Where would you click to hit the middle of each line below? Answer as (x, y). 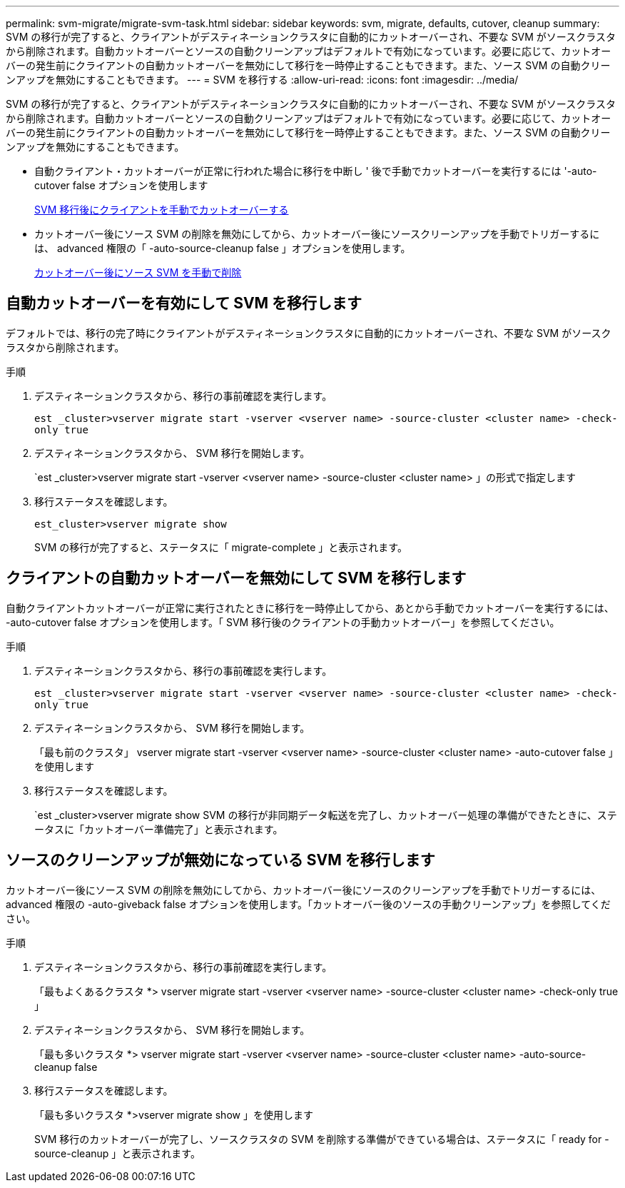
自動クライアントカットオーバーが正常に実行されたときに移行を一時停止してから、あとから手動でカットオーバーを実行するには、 (310, 608)
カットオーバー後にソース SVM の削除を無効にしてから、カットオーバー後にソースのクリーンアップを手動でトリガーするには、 (304, 890)
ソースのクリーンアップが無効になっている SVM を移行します (220, 860)
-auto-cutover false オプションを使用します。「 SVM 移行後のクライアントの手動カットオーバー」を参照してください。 (283, 622)
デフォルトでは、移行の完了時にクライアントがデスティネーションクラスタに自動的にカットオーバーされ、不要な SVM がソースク (309, 333)
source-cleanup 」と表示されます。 (117, 1153)
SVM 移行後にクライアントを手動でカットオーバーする (162, 210)
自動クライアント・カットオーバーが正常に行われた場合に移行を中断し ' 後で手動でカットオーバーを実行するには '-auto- (316, 171)
